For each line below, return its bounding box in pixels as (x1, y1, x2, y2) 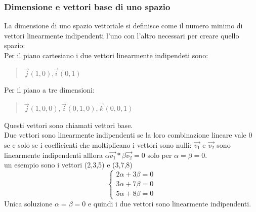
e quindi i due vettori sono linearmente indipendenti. (88, 198, 251, 209)
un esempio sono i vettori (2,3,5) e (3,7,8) (4, 159, 133, 170)
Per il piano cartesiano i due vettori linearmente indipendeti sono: (4, 50, 208, 60)
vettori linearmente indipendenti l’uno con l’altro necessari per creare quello (4, 30, 239, 40)
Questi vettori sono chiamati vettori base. (4, 119, 133, 130)
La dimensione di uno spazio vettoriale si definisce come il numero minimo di (4, 20, 243, 31)
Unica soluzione (4, 198, 53, 209)
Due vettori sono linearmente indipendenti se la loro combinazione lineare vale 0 (4, 130, 252, 140)
